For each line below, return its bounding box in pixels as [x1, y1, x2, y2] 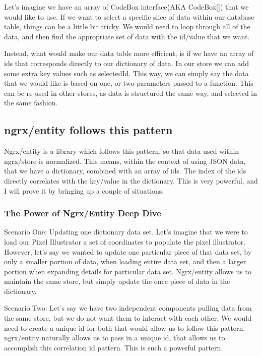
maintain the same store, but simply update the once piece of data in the [4, 276, 230, 286]
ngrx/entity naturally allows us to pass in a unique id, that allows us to [4, 332, 225, 343]
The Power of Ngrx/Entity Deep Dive [4, 207, 161, 219]
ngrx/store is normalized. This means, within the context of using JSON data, [4, 155, 246, 166]
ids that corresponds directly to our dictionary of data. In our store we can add [4, 57, 249, 68]
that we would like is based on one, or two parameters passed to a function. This [4, 78, 253, 88]
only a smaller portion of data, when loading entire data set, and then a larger [4, 256, 246, 267]
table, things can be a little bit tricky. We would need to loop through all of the [4, 21, 250, 32]
